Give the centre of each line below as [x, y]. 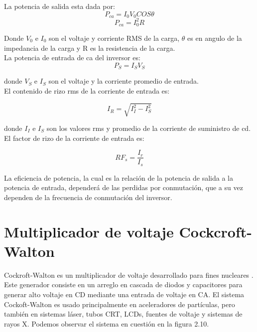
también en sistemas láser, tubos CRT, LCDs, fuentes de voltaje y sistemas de [123, 314]
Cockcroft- [215, 231]
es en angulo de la [215, 38]
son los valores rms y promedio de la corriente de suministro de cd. [149, 128]
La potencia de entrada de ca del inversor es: [72, 57]
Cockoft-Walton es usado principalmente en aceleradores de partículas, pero [120, 304]
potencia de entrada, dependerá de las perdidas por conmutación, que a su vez [124, 187]
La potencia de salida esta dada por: [60, 6]
